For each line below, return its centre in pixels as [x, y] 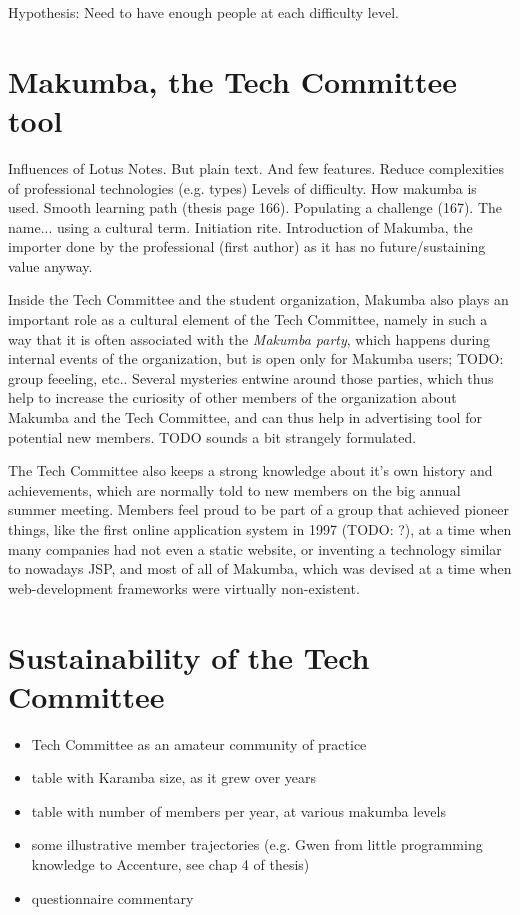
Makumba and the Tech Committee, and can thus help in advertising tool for [245, 417]
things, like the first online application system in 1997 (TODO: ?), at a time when [260, 529]
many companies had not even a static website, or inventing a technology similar [255, 548]
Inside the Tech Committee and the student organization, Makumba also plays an [258, 299]
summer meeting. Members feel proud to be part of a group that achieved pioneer [258, 509]
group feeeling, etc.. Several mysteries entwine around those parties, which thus [251, 377]
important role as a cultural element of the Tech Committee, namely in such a [248, 319]
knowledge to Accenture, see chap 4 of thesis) [170, 864]
